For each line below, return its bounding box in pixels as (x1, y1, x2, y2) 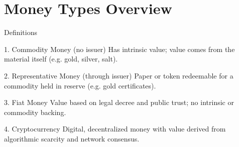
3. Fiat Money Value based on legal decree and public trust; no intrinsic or (4, 97, 234, 107)
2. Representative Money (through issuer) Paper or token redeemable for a (4, 70, 233, 80)
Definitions (4, 27, 38, 37)
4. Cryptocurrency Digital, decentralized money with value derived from (4, 123, 226, 134)
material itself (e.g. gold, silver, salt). (4, 53, 118, 64)
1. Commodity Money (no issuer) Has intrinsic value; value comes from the (4, 43, 235, 54)
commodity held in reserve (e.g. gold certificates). (4, 80, 156, 90)
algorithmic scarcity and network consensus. (4, 133, 140, 143)
